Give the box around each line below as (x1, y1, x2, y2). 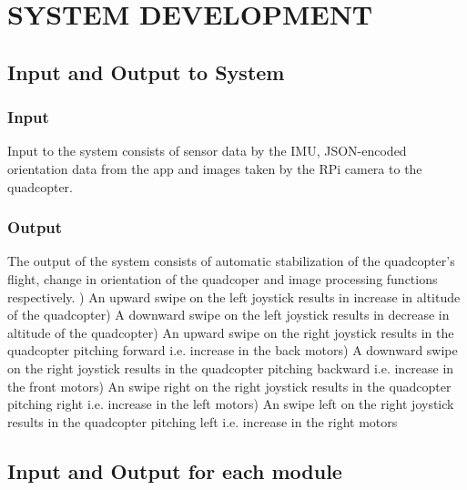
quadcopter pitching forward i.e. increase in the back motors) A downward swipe (7, 341, 458, 360)
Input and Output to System (7, 57, 285, 86)
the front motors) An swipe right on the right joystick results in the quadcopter (7, 376, 452, 395)
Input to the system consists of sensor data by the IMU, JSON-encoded (7, 141, 407, 160)
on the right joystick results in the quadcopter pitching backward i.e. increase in (7, 358, 454, 377)
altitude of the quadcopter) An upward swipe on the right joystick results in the (7, 322, 454, 342)
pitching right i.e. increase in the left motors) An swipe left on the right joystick (7, 394, 454, 413)
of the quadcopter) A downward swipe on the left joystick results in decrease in (7, 305, 450, 324)
